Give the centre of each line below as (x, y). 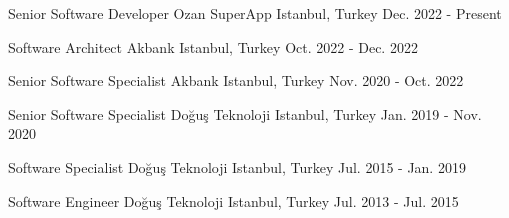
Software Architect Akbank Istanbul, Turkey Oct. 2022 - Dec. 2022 (213, 46)
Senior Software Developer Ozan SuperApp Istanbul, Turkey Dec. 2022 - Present (255, 13)
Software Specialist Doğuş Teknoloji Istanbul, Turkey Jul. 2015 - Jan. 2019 (237, 166)
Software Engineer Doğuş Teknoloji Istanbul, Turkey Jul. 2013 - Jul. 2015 (233, 200)
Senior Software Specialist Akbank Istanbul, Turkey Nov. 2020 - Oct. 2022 (236, 80)
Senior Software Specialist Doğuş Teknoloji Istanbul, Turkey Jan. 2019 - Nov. (245, 113)
